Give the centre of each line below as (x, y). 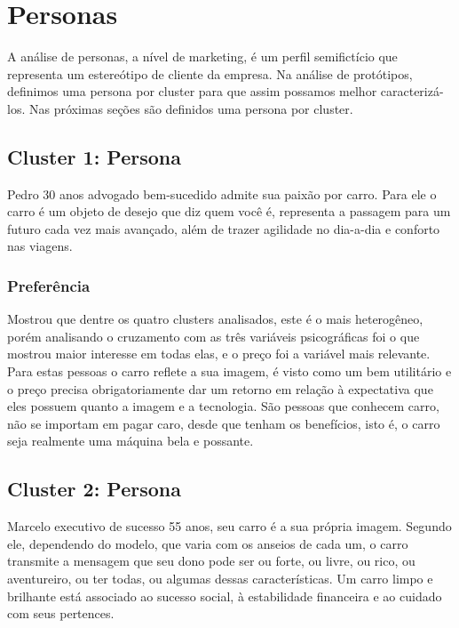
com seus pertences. (61, 613)
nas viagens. (40, 246)
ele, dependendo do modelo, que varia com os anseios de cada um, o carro (208, 543)
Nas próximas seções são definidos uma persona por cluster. (191, 108)
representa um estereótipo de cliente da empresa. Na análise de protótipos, (210, 73)
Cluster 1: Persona (94, 156)
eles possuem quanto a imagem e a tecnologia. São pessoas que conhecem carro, (223, 406)
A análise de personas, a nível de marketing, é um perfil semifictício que (202, 56)
